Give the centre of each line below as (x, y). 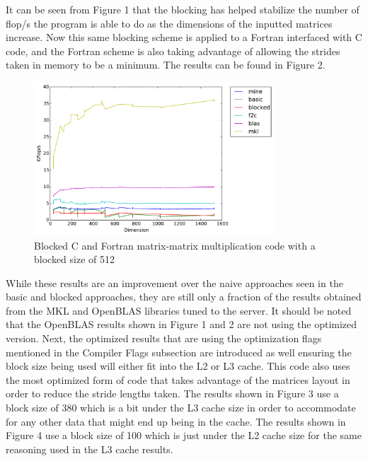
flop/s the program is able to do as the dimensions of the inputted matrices (169, 23)
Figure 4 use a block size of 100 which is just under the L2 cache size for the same (184, 435)
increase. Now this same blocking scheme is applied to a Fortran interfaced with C (184, 37)
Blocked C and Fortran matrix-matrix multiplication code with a (175, 245)
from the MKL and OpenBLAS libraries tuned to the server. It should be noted (179, 310)
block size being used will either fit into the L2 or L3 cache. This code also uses (178, 366)
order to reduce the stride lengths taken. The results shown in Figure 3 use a (172, 393)
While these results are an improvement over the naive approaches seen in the (174, 282)
